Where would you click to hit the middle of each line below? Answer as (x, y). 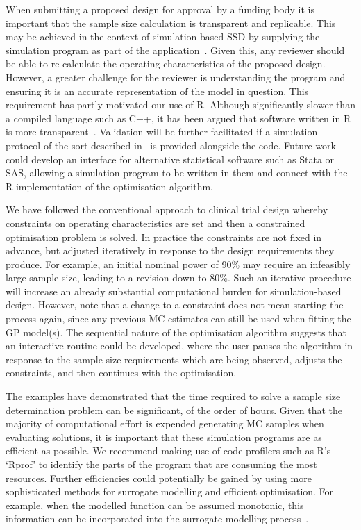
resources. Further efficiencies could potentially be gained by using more (159, 478)
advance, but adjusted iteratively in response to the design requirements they (170, 250)
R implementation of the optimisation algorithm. (109, 186)
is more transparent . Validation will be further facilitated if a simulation (162, 132)
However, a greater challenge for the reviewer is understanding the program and (176, 77)
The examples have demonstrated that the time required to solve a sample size (173, 396)
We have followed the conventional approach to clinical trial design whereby (167, 209)
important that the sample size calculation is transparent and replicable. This (171, 23)
